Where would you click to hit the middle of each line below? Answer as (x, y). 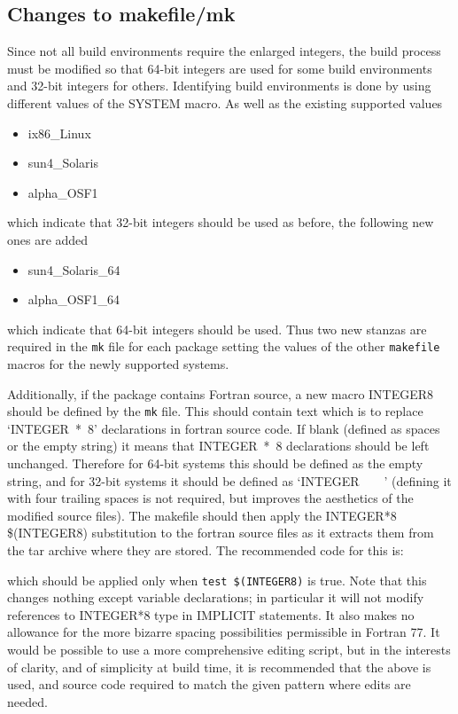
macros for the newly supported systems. (118, 363)
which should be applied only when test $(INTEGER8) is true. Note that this (217, 580)
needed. (27, 701)
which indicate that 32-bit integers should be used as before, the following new (221, 222)
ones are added (48, 239)
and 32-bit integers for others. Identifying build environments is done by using (219, 86)
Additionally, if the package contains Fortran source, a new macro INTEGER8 (221, 393)
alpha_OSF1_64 (74, 299)
